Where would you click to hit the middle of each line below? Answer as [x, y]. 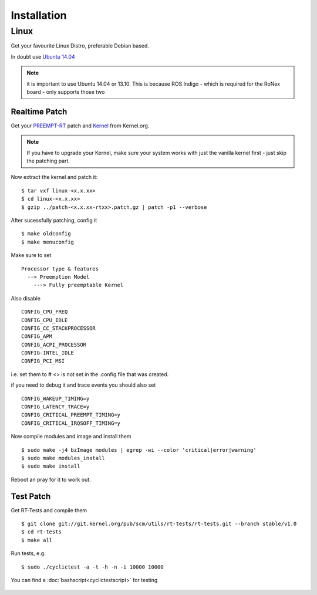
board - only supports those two [66, 92]
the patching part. [48, 161]
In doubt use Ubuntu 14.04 [43, 56]
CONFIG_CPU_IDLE [45, 320]
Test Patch [31, 496]
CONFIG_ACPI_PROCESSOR [54, 344]
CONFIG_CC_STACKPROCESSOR [59, 328]
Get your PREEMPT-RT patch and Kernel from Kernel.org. [80, 126]
